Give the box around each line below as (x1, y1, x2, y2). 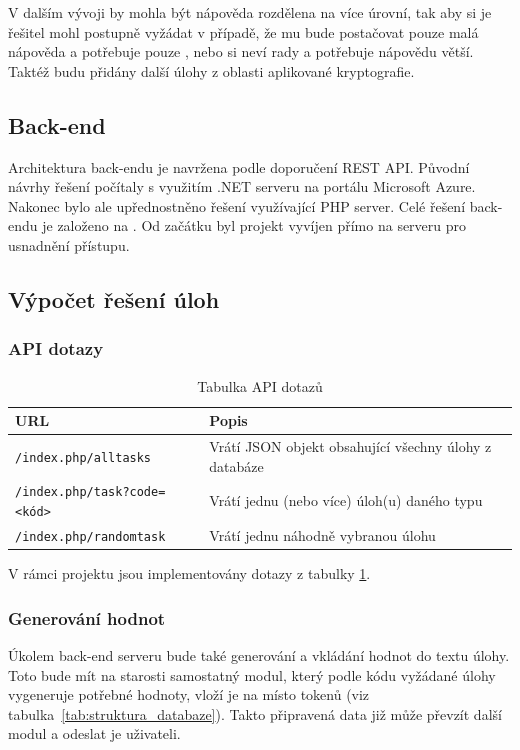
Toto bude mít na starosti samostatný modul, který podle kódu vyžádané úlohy (8, 664, 496, 685)
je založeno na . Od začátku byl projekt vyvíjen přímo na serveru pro (42, 215, 467, 236)
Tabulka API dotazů (197, 375, 323, 396)
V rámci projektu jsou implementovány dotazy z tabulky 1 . (8, 563, 371, 584)
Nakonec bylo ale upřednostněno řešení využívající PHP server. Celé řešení (8, 195, 466, 216)
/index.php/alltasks (15, 450, 152, 465)
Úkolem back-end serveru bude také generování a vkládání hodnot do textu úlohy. (8, 644, 510, 665)
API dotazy (8, 336, 104, 361)
